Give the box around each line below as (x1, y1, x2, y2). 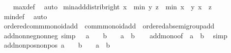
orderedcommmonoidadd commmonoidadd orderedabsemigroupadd (3, 21, 215, 31)
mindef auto (3, 11, 47, 21)
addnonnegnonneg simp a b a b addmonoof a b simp (3, 30, 228, 40)
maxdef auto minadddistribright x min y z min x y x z (13, 1, 212, 11)
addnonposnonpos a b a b (3, 40, 110, 50)
